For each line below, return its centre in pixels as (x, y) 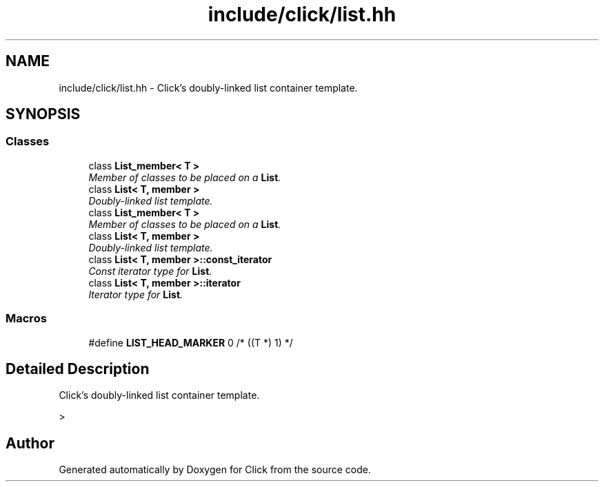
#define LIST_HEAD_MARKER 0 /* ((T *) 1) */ (191, 342)
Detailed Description (78, 369)
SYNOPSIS (43, 114)
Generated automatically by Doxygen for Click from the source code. (215, 470)
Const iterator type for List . (150, 271)
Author (30, 443)
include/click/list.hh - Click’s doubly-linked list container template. (208, 87)
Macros (26, 319)
